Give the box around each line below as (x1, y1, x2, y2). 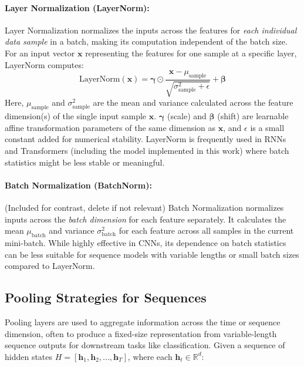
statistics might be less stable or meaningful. (5, 156, 165, 168)
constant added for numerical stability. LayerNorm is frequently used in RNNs (5, 133, 286, 145)
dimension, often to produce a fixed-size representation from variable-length (5, 327, 277, 339)
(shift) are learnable (217, 110, 289, 122)
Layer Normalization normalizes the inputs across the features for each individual (5, 23, 297, 36)
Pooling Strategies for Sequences (5, 288, 207, 307)
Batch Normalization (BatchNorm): (5, 179, 152, 191)
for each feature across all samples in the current (119, 224, 294, 237)
